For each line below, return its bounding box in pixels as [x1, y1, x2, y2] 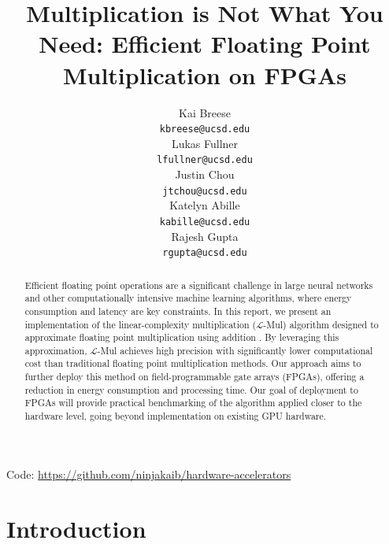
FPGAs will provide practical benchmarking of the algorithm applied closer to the [24, 396, 362, 409]
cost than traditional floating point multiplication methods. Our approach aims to [24, 357, 361, 370]
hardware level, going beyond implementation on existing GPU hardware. [24, 409, 327, 423]
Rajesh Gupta [171, 228, 239, 244]
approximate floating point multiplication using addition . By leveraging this [24, 331, 339, 344]
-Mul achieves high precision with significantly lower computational [97, 343, 373, 357]
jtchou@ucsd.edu [162, 185, 247, 197]
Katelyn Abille [169, 197, 240, 213]
